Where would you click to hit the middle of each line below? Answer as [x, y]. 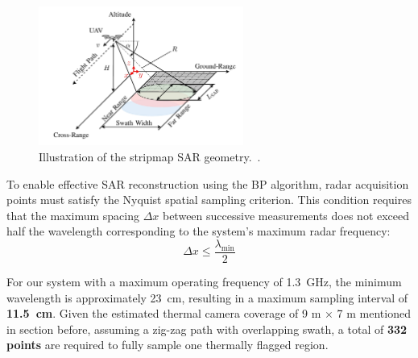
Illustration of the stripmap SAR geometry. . [150, 156]
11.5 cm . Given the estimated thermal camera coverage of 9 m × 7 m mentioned [209, 313]
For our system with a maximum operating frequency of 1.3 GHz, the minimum [204, 282]
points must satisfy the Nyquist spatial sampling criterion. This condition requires [209, 200]
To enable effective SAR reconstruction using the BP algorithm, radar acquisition [208, 183]
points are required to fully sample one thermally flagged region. [168, 345]
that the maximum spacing [73, 215]
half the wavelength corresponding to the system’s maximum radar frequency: [199, 231]
